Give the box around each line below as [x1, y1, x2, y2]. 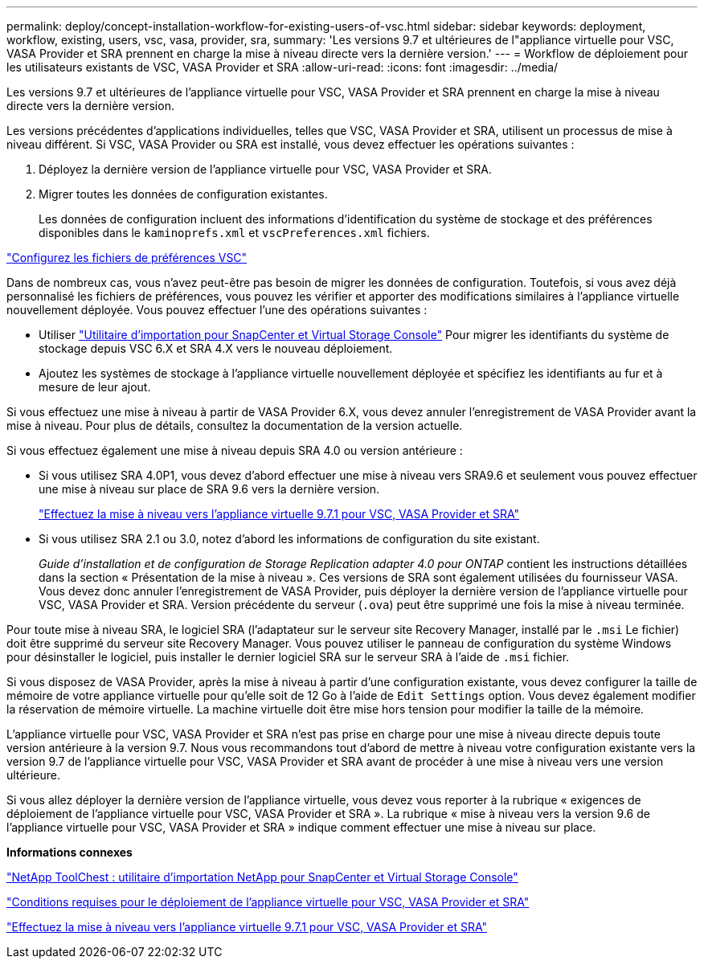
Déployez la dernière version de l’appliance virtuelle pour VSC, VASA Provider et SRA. [39, 162, 492, 176]
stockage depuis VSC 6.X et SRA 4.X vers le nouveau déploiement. [39, 341, 393, 355]
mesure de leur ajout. [39, 380, 151, 394]
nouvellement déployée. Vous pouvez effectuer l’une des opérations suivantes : [6, 303, 428, 317]
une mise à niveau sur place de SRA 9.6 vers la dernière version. [39, 482, 380, 496]
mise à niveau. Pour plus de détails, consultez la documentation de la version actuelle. [6, 419, 463, 432]
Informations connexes [6, 845, 133, 859]
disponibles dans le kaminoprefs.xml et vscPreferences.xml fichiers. [39, 226, 430, 239]
